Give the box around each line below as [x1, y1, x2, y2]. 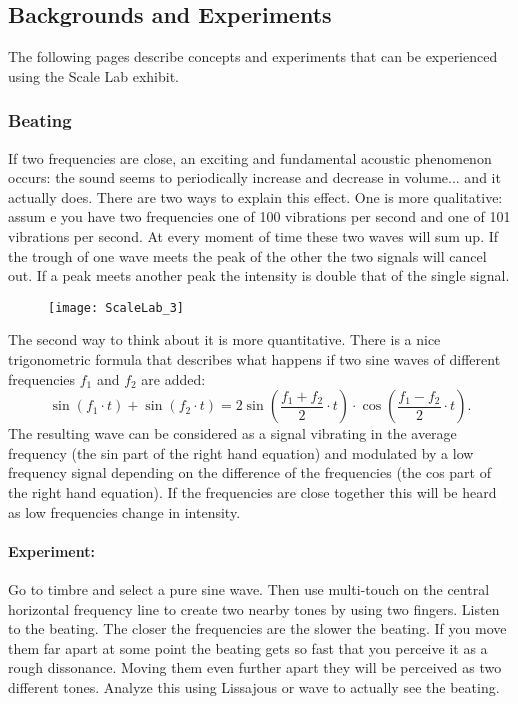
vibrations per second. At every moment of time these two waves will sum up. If [8, 225, 499, 246]
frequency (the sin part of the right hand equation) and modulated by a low [8, 442, 474, 463]
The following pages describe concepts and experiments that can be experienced [8, 46, 498, 67]
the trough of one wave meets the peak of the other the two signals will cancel [8, 245, 487, 266]
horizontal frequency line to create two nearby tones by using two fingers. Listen [8, 598, 500, 619]
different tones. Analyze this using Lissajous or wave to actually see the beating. [8, 676, 500, 697]
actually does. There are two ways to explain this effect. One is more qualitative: [8, 186, 503, 207]
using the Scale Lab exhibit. [8, 65, 180, 86]
